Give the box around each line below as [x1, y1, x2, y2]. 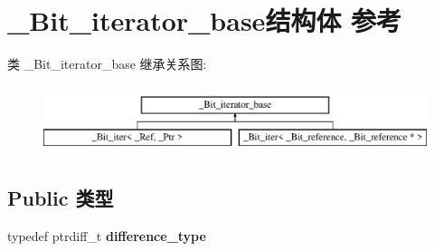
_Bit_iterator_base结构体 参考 [7, 2, 402, 39]
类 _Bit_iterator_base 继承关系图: [7, 54, 207, 73]
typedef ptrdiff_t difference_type [7, 227, 206, 246]
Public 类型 [7, 184, 114, 212]
